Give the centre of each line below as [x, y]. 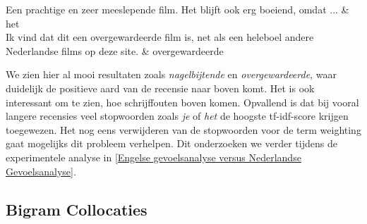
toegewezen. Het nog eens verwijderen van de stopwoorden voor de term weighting [183, 129]
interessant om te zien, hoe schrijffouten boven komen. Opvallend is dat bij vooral [182, 102]
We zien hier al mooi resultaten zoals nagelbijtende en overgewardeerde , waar [171, 74]
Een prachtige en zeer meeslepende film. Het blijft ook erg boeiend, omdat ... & [178, 9]
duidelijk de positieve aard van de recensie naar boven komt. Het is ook [160, 88]
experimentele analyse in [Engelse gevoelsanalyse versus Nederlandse [154, 157]
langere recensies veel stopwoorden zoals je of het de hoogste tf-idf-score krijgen [177, 116]
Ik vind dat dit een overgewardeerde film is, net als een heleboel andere [160, 37]
